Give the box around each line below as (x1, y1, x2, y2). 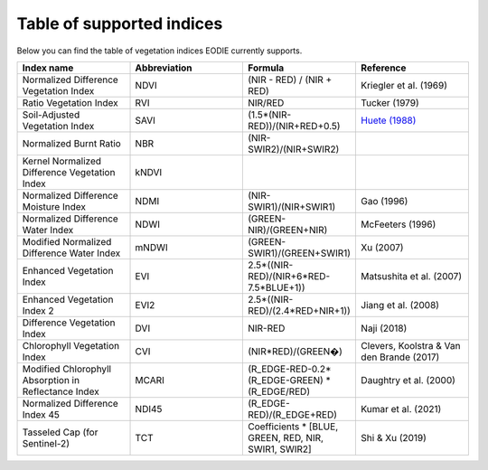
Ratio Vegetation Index (22, 96, 119, 108)
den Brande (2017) (361, 351, 440, 363)
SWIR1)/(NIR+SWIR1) (247, 200, 336, 212)
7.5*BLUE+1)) (247, 281, 306, 294)
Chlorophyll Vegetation (22, 339, 120, 352)
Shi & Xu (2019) (361, 431, 427, 444)
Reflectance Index (22, 385, 99, 398)
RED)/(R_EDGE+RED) (247, 408, 338, 420)
